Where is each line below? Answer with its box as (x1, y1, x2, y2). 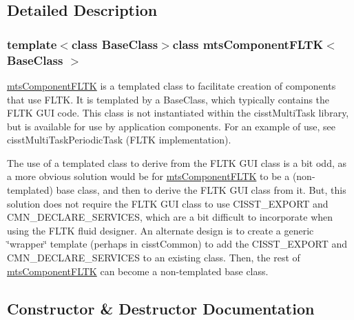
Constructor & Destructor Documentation (7, 297, 315, 319)
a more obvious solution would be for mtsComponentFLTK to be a (7, 169, 290, 183)
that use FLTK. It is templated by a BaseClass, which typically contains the (7, 92, 330, 106)
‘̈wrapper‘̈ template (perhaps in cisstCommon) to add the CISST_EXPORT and (7, 237, 348, 251)
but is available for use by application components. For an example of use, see (7, 119, 336, 133)
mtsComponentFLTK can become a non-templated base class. (7, 263, 269, 278)
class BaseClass (71, 35, 158, 52)
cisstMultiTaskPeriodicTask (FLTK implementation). (7, 132, 231, 147)
